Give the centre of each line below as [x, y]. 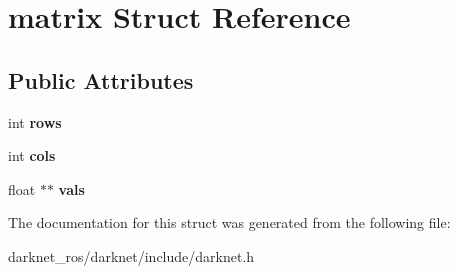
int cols [32, 155]
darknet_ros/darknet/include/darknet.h [131, 255]
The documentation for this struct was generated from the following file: [229, 222]
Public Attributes [101, 79]
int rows [35, 121]
